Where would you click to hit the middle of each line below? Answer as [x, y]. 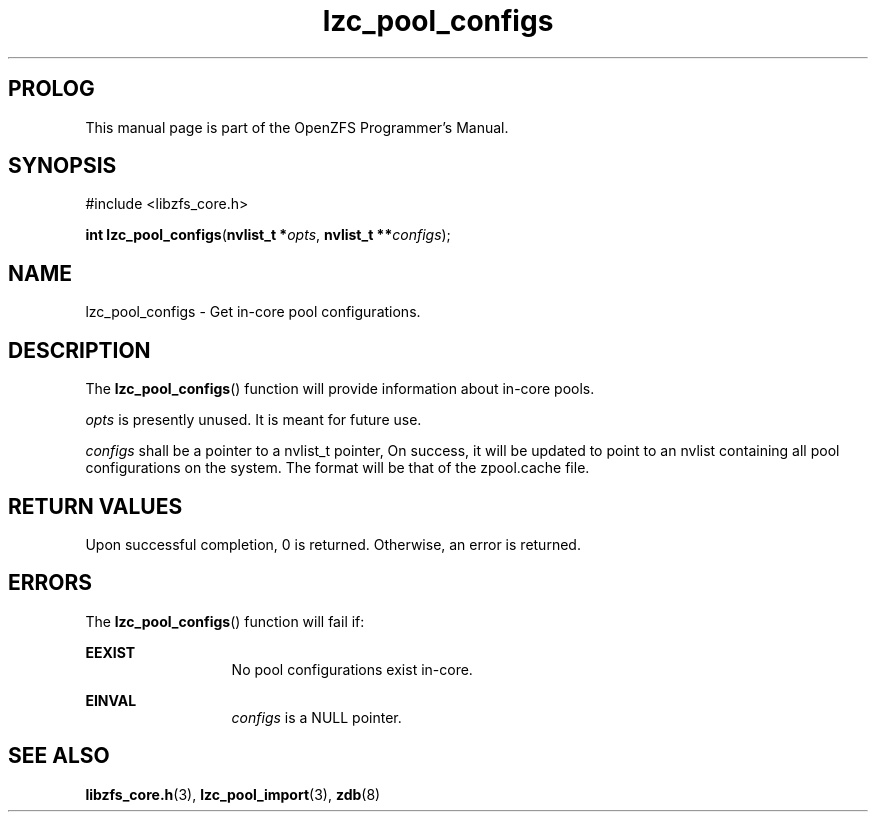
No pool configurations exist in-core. [352, 669]
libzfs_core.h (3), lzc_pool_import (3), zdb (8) [233, 794]
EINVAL [111, 700]
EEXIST [110, 652]
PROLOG [51, 89]
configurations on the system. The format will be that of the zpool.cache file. [337, 468]
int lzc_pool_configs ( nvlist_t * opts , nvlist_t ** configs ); [268, 235]
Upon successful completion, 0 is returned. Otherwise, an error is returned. [333, 544]
